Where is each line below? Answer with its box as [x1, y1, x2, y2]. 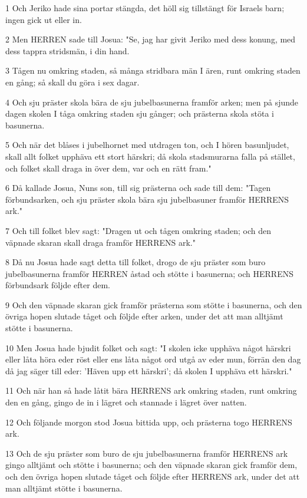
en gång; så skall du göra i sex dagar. [5, 75, 140, 88]
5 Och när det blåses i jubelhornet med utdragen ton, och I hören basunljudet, [5, 138, 289, 151]
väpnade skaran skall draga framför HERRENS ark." [5, 236, 196, 248]
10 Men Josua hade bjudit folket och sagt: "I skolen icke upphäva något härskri [5, 341, 291, 354]
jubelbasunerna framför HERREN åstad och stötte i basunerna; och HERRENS [5, 267, 293, 279]
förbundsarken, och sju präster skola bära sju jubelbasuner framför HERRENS [5, 193, 289, 205]
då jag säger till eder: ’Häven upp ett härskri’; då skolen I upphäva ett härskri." [5, 364, 292, 377]
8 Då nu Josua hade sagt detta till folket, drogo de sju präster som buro [5, 256, 266, 268]
